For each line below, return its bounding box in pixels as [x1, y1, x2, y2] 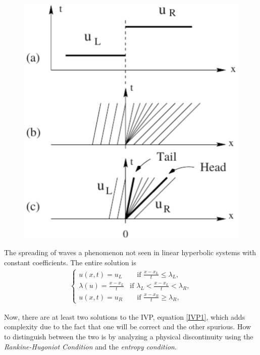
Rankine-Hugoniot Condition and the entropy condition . [4, 341, 177, 351]
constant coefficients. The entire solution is [4, 257, 136, 267]
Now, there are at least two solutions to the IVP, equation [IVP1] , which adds [4, 311, 245, 322]
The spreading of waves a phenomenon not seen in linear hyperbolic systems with [4, 247, 256, 258]
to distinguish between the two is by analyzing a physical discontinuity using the [4, 331, 253, 341]
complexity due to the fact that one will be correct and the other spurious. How [4, 321, 251, 332]
